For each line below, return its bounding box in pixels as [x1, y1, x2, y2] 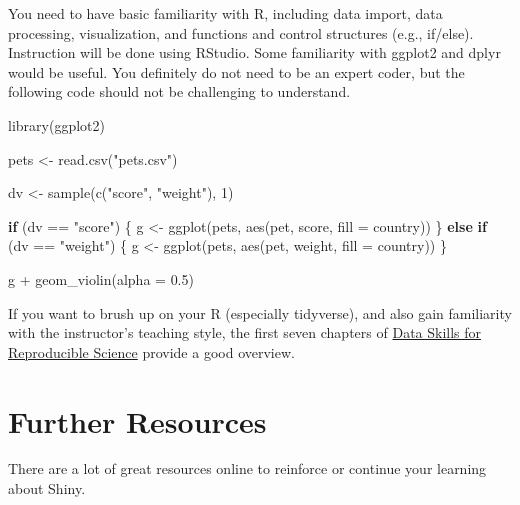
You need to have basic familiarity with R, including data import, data [8, 3, 443, 23]
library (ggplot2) [8, 114, 105, 135]
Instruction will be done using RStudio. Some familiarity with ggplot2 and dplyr [8, 42, 501, 63]
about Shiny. [8, 478, 86, 499]
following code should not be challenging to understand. [8, 81, 351, 102]
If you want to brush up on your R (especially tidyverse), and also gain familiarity [8, 302, 512, 323]
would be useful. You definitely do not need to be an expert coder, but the [8, 61, 465, 82]
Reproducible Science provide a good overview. [8, 341, 295, 362]
